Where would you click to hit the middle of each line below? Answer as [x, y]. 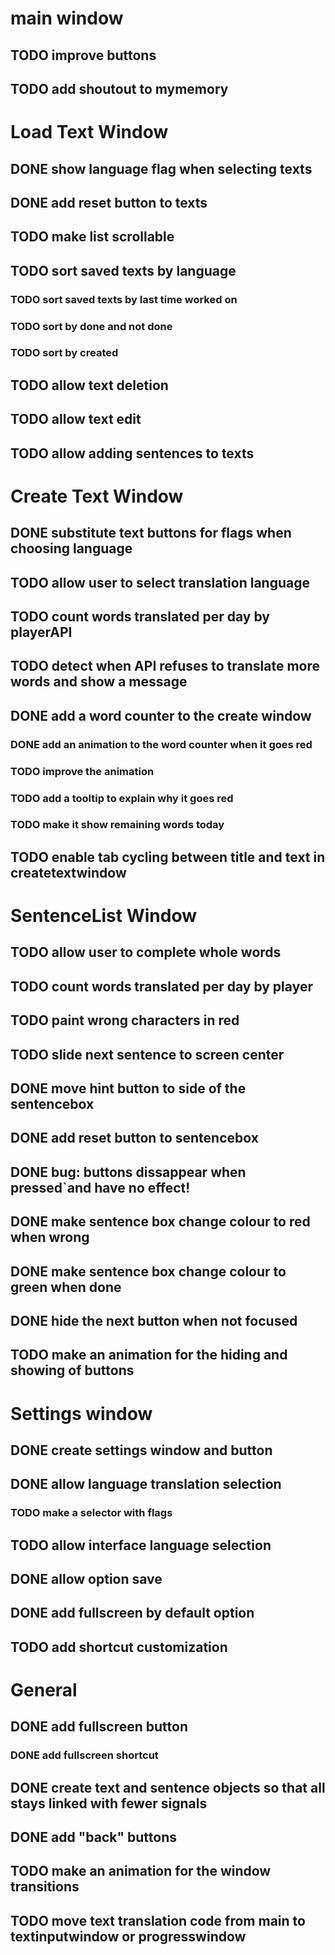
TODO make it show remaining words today [117, 825]
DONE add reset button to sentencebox [134, 1138]
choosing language [71, 548]
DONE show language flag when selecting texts [161, 168]
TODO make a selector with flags [91, 1513]
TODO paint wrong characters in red [125, 1020]
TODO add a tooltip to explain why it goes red [122, 798]
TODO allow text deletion [89, 385]
